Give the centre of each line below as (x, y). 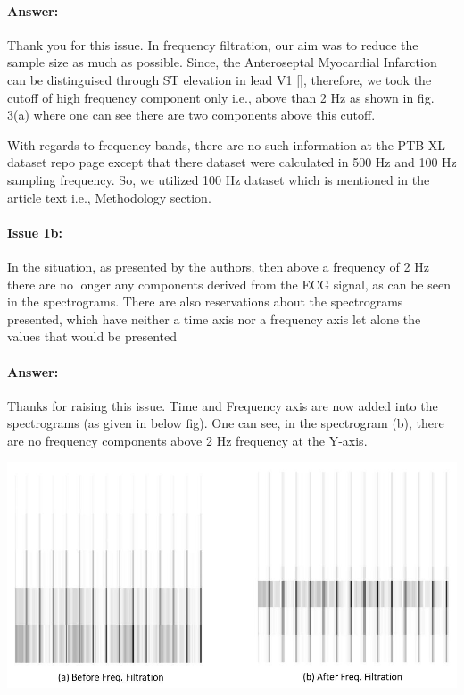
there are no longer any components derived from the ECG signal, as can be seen (229, 284)
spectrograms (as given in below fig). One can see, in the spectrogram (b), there (226, 423)
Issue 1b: (35, 232)
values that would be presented (92, 336)
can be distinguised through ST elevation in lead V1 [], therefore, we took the (220, 79)
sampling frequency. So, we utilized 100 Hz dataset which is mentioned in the (219, 179)
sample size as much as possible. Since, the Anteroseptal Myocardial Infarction (222, 62)
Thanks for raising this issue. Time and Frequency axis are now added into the (223, 405)
